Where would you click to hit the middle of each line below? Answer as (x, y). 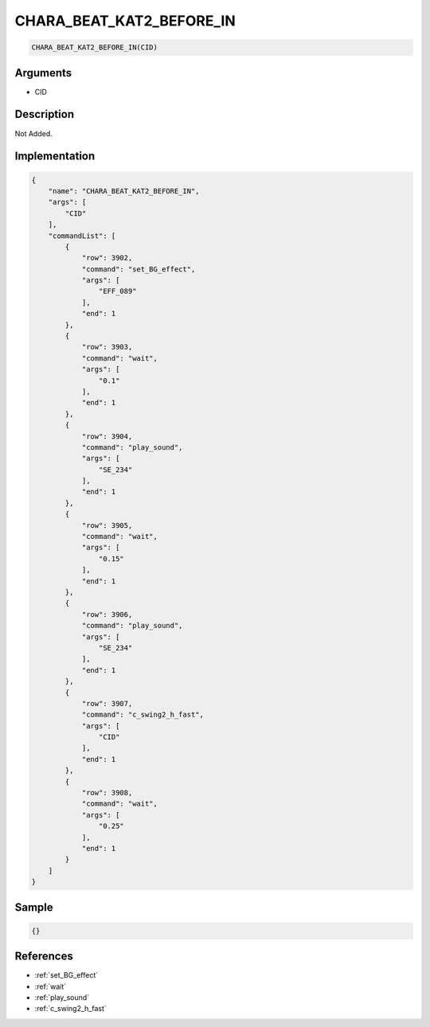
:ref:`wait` (51, 986)
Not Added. (34, 133)
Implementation (55, 156)
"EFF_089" (117, 291)
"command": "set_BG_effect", (139, 269)
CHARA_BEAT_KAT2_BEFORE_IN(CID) (95, 47)
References (44, 957)
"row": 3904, (107, 436)
